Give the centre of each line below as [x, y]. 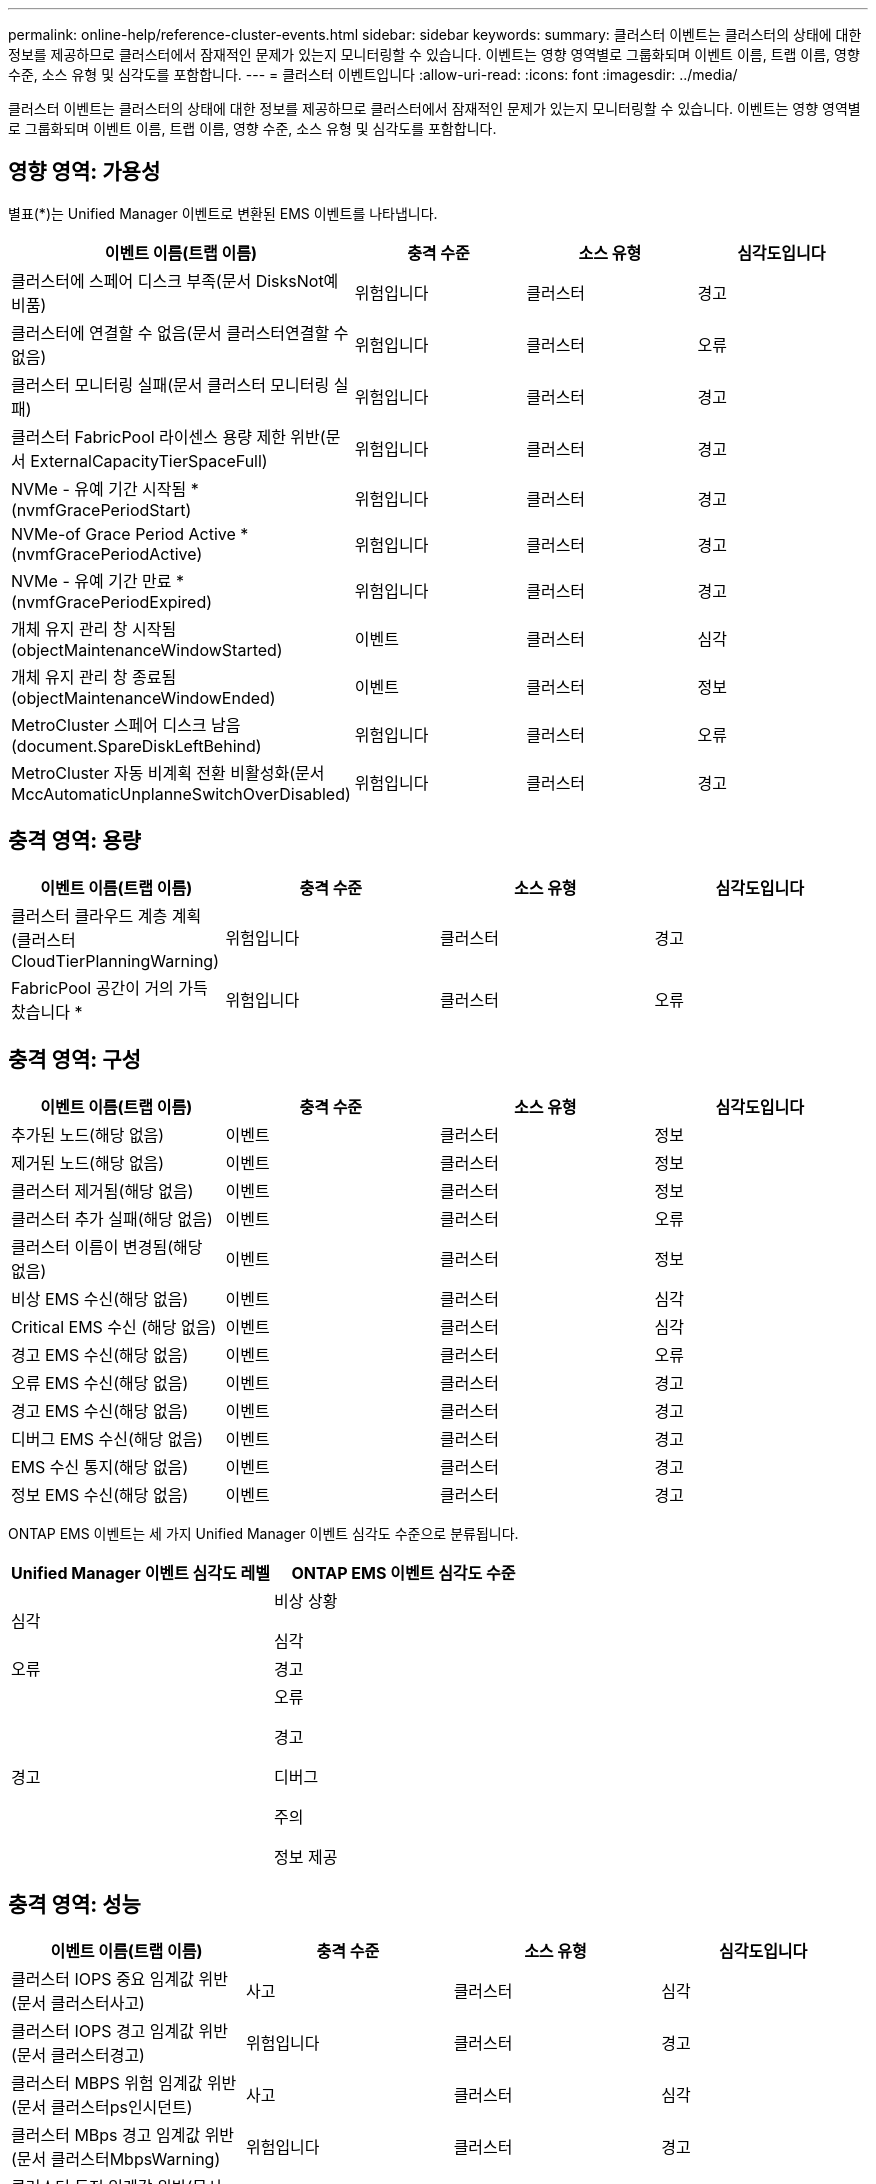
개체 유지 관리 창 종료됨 [94, 676]
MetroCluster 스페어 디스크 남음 [126, 724]
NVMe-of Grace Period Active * [130, 533]
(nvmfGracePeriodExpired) [112, 601]
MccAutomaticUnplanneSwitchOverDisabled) [181, 793]
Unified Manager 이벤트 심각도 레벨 [140, 1572]
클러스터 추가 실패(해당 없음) [112, 1218]
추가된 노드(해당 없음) [88, 1134]
